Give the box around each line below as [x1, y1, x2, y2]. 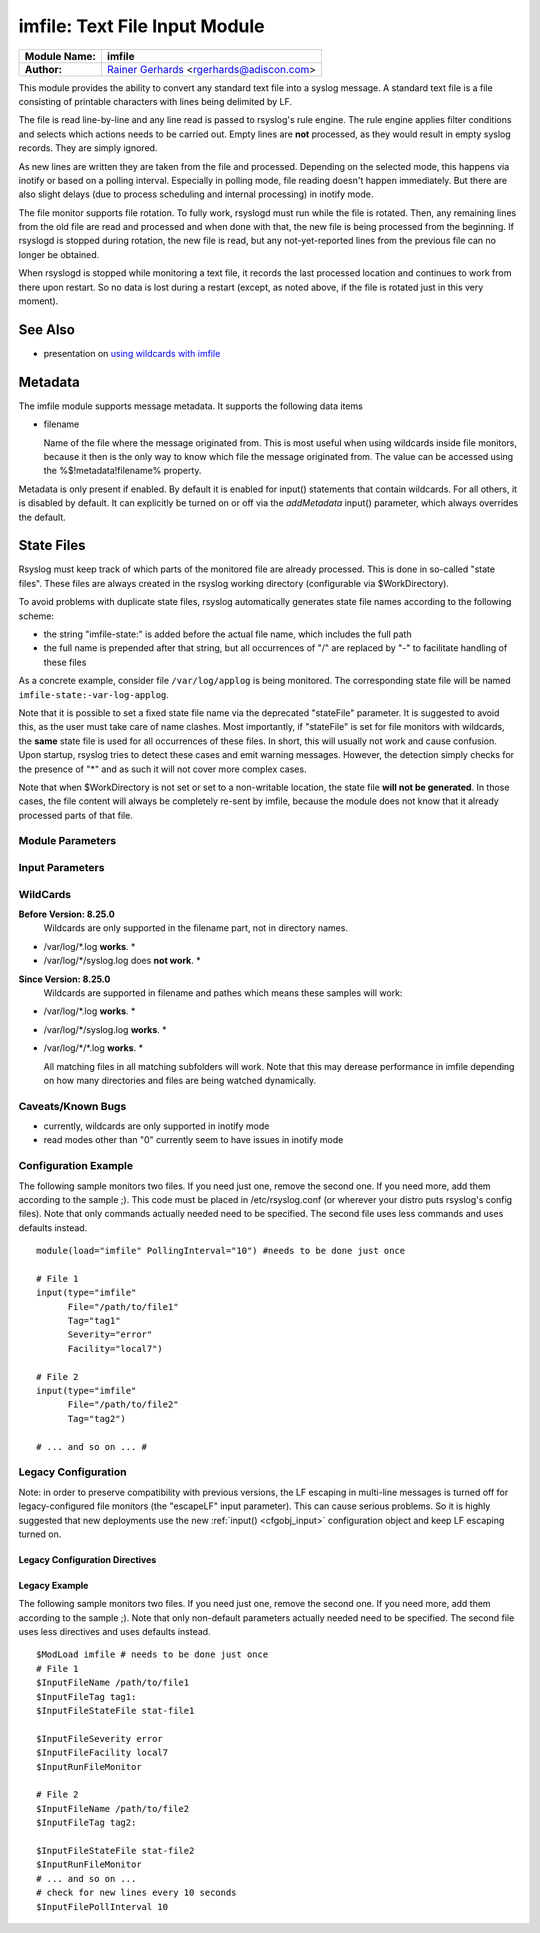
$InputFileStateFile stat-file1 [36, 1705, 195, 1717]
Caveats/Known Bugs [18, 1099, 127, 1113]
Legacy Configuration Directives [18, 1553, 157, 1565]
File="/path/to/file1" [67, 1301, 179, 1312]
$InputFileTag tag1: [36, 1691, 137, 1702]
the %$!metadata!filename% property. [43, 465, 202, 477]
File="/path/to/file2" [67, 1399, 179, 1410]
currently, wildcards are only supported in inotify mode [43, 1120, 270, 1132]
